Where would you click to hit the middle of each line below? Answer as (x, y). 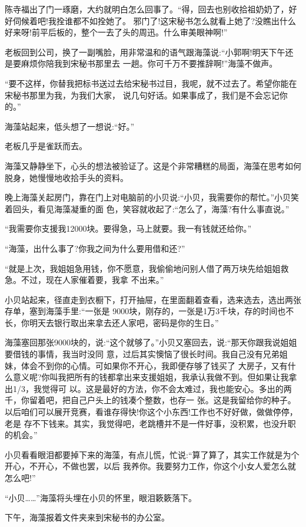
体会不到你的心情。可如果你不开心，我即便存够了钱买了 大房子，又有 (154, 365)
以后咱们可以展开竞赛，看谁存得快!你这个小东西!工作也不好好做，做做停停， (151, 412)
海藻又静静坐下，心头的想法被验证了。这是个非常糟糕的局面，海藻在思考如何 (153, 165)
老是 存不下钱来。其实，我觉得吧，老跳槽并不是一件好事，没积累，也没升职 (150, 423)
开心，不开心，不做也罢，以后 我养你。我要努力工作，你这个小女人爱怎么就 (150, 466)
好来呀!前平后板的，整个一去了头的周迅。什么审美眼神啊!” (116, 32)
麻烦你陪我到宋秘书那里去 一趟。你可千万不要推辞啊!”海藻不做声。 (149, 63)
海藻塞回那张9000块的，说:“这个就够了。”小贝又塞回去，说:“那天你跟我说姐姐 (151, 342)
